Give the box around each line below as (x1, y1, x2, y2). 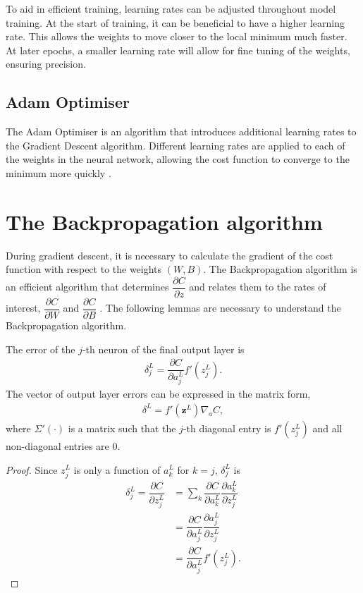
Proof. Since (6, 462, 58, 477)
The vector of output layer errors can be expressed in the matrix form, (6, 386, 311, 401)
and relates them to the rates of (189, 279, 326, 294)
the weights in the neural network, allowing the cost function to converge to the (6, 152, 350, 166)
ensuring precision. (6, 56, 86, 71)
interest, (6, 300, 41, 315)
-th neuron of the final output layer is (82, 341, 245, 356)
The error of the (6, 341, 75, 356)
